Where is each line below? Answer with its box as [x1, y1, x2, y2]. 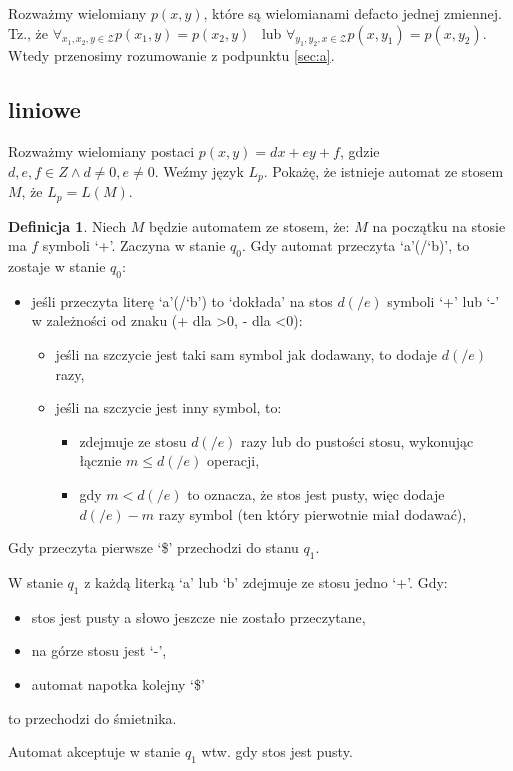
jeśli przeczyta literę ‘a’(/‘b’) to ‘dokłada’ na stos [31, 290, 333, 311]
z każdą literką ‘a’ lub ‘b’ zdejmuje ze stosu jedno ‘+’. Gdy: [84, 571, 448, 592]
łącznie [79, 450, 122, 471]
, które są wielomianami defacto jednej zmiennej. [203, 3, 502, 23]
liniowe [8, 94, 81, 125]
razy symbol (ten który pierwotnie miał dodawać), [158, 503, 467, 524]
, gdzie [339, 141, 380, 162]
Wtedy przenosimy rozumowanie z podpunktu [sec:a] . [8, 45, 335, 66]
